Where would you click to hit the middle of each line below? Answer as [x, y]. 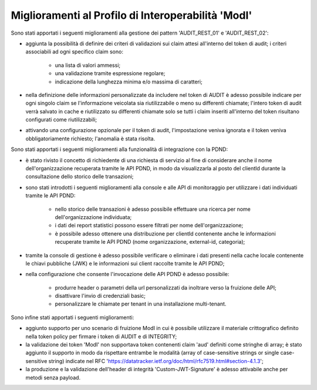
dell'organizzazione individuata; [93, 217]
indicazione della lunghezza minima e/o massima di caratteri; [129, 82]
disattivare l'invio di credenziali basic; [100, 296]
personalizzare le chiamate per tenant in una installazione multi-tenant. [141, 304]
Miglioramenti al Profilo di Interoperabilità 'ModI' [131, 15]
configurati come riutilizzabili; [61, 120]
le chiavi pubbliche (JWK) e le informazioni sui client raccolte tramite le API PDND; [125, 263]
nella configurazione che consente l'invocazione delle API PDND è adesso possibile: [127, 274]
